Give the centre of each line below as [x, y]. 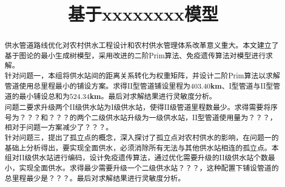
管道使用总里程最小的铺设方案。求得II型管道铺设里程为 [97, 85]
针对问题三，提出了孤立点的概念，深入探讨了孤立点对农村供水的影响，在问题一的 [142, 138]
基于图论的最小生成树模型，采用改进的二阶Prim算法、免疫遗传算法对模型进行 [135, 55]
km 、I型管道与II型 [242, 86]
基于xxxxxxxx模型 [143, 14]
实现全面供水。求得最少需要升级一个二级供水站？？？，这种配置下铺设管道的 [149, 168]
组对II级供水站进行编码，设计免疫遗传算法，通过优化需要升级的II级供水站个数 [136, 158]
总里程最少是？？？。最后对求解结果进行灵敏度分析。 [95, 178]
